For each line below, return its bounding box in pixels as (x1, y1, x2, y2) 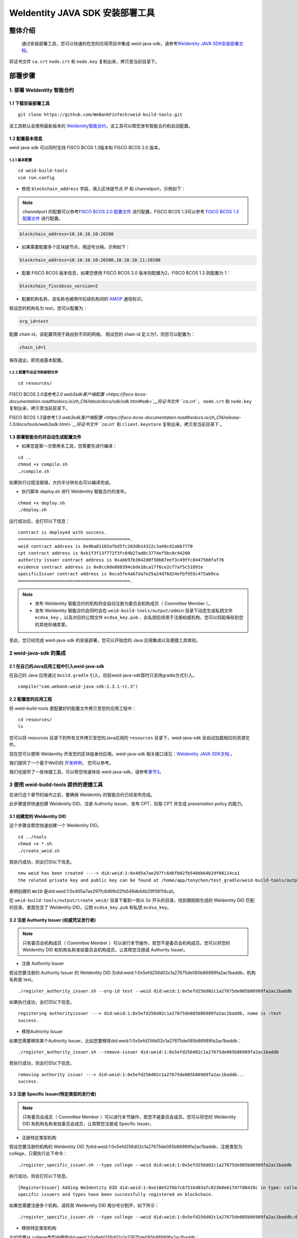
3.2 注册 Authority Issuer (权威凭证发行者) (9, 917, 96, 923)
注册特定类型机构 (21, 1135, 56, 1140)
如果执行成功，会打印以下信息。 (9, 999, 74, 1005)
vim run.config (18, 175, 55, 180)
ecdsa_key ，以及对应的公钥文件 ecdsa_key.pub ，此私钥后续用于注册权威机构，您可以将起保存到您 (35, 615, 244, 620)
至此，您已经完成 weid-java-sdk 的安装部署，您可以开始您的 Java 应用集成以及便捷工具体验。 (9, 637, 200, 643)
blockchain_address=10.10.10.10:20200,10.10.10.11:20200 (19, 258, 161, 263)
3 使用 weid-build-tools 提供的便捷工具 (9, 781, 103, 788)
